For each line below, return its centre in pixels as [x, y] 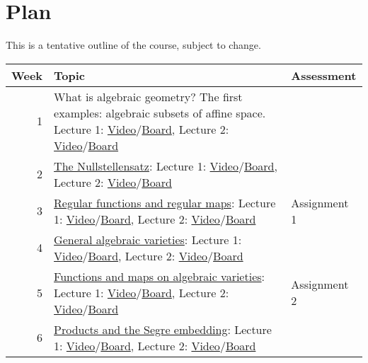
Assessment [324, 75]
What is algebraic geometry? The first [148, 96]
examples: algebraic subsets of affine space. [160, 113]
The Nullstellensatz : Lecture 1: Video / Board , [166, 166]
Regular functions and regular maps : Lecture [165, 202]
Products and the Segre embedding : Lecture [163, 329]
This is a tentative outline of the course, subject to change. [133, 45]
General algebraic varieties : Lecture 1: [148, 239]
